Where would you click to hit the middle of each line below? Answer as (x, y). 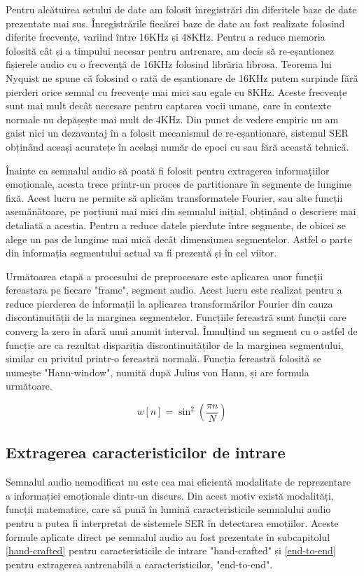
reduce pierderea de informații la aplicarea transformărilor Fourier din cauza (169, 303)
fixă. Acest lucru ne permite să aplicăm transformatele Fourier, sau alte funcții (174, 197)
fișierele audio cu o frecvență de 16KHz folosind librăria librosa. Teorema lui (169, 64)
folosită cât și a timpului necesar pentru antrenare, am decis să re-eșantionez (170, 50)
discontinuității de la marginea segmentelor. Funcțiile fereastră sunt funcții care (176, 317)
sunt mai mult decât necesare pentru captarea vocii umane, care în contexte (168, 105)
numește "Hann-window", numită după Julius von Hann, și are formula (157, 372)
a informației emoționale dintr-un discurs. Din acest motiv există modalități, (170, 495)
